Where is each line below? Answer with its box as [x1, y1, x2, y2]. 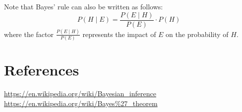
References [4, 60, 79, 80]
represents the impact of [82, 29, 156, 39]
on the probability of [166, 29, 229, 39]
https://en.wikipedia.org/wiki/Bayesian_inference [4, 88, 156, 99]
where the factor [4, 29, 54, 39]
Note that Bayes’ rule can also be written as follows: [4, 1, 163, 11]
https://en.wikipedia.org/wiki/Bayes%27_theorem [4, 98, 158, 108]
